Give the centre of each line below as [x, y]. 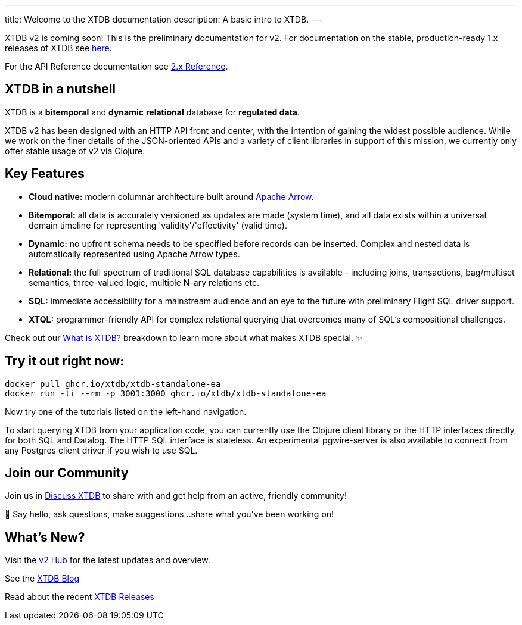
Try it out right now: [65, 361]
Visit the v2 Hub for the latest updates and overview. [108, 560]
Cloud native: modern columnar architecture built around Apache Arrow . [171, 196]
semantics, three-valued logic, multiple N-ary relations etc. [144, 282]
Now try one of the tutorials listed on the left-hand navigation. [126, 411]
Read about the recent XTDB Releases [80, 597]
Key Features [45, 174]
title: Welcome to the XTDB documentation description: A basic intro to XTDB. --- [164, 19]
